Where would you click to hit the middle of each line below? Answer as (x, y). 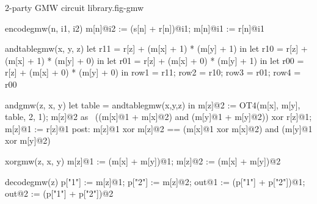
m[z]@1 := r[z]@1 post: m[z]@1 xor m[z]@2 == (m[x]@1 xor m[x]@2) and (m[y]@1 (159, 128)
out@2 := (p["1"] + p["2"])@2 (59, 193)
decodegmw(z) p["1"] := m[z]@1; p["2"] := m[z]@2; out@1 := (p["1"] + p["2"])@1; (155, 181)
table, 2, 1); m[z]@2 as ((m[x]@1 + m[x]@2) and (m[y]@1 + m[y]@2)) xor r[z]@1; (158, 117)
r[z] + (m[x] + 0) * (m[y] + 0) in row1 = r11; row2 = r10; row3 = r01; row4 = (153, 72)
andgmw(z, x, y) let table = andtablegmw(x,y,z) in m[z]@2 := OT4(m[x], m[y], (153, 104)
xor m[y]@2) (28, 140)
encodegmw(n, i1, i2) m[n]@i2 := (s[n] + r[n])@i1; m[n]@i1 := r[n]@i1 (135, 28)
